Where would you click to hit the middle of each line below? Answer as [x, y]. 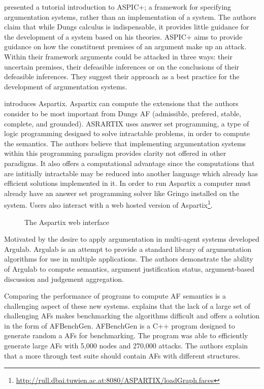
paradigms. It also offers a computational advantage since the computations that [129, 163]
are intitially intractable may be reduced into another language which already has [131, 173]
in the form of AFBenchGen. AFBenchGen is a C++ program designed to [120, 325]
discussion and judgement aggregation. [64, 279]
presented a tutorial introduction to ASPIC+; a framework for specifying [118, 7]
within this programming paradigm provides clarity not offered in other [115, 153]
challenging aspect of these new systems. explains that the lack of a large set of [127, 305]
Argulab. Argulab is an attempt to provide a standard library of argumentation [128, 249]
